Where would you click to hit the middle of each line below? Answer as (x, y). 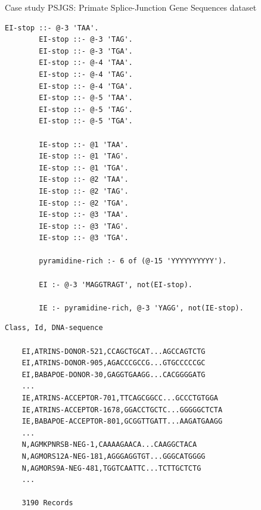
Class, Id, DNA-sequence (54, 328)
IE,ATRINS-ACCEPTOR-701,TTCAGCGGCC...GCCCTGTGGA (120, 398)
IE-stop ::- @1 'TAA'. (84, 144)
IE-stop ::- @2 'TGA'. (84, 203)
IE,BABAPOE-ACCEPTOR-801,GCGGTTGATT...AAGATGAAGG (122, 422)
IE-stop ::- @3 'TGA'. (84, 238)
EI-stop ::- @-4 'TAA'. (86, 63)
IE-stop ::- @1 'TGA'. (84, 168)
